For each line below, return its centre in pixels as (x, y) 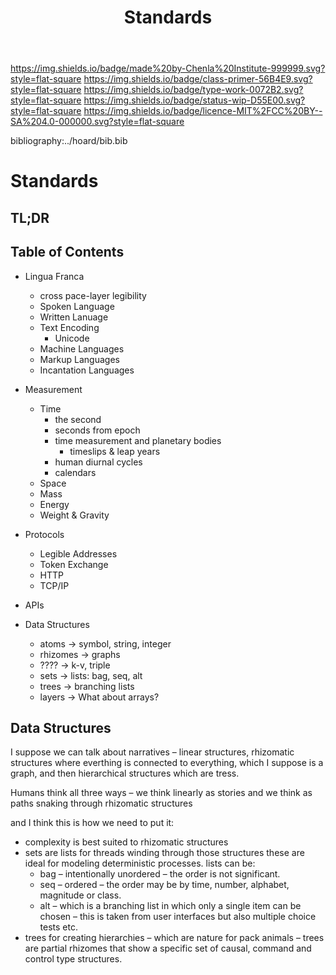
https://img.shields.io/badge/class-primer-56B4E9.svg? (198, 79)
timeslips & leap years (115, 451)
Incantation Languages (87, 370)
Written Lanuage (74, 317)
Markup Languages (79, 359)
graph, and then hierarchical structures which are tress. (125, 773)
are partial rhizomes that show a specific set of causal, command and (168, 948)
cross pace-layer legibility (93, 295)
